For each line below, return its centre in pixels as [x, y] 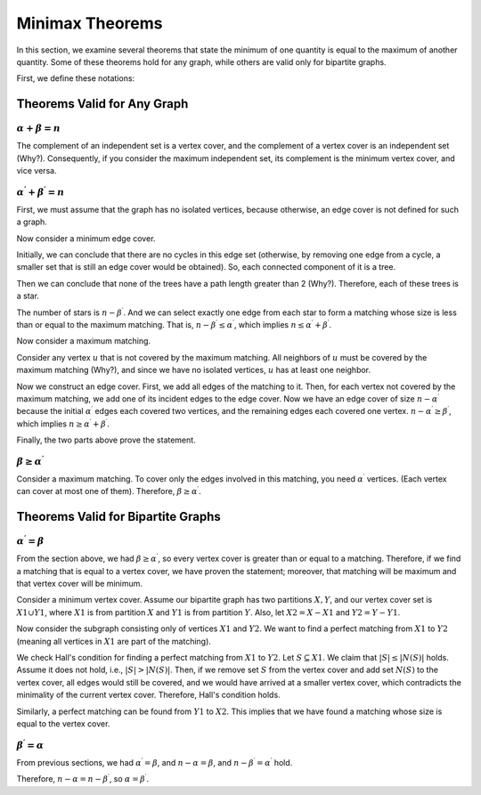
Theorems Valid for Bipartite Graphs [119, 517]
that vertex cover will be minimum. [79, 584]
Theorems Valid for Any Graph [102, 104]
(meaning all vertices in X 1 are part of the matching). [114, 641]
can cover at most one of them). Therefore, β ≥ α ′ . [109, 491]
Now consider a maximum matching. [84, 341]
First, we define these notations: [76, 78]
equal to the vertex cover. [63, 723]
